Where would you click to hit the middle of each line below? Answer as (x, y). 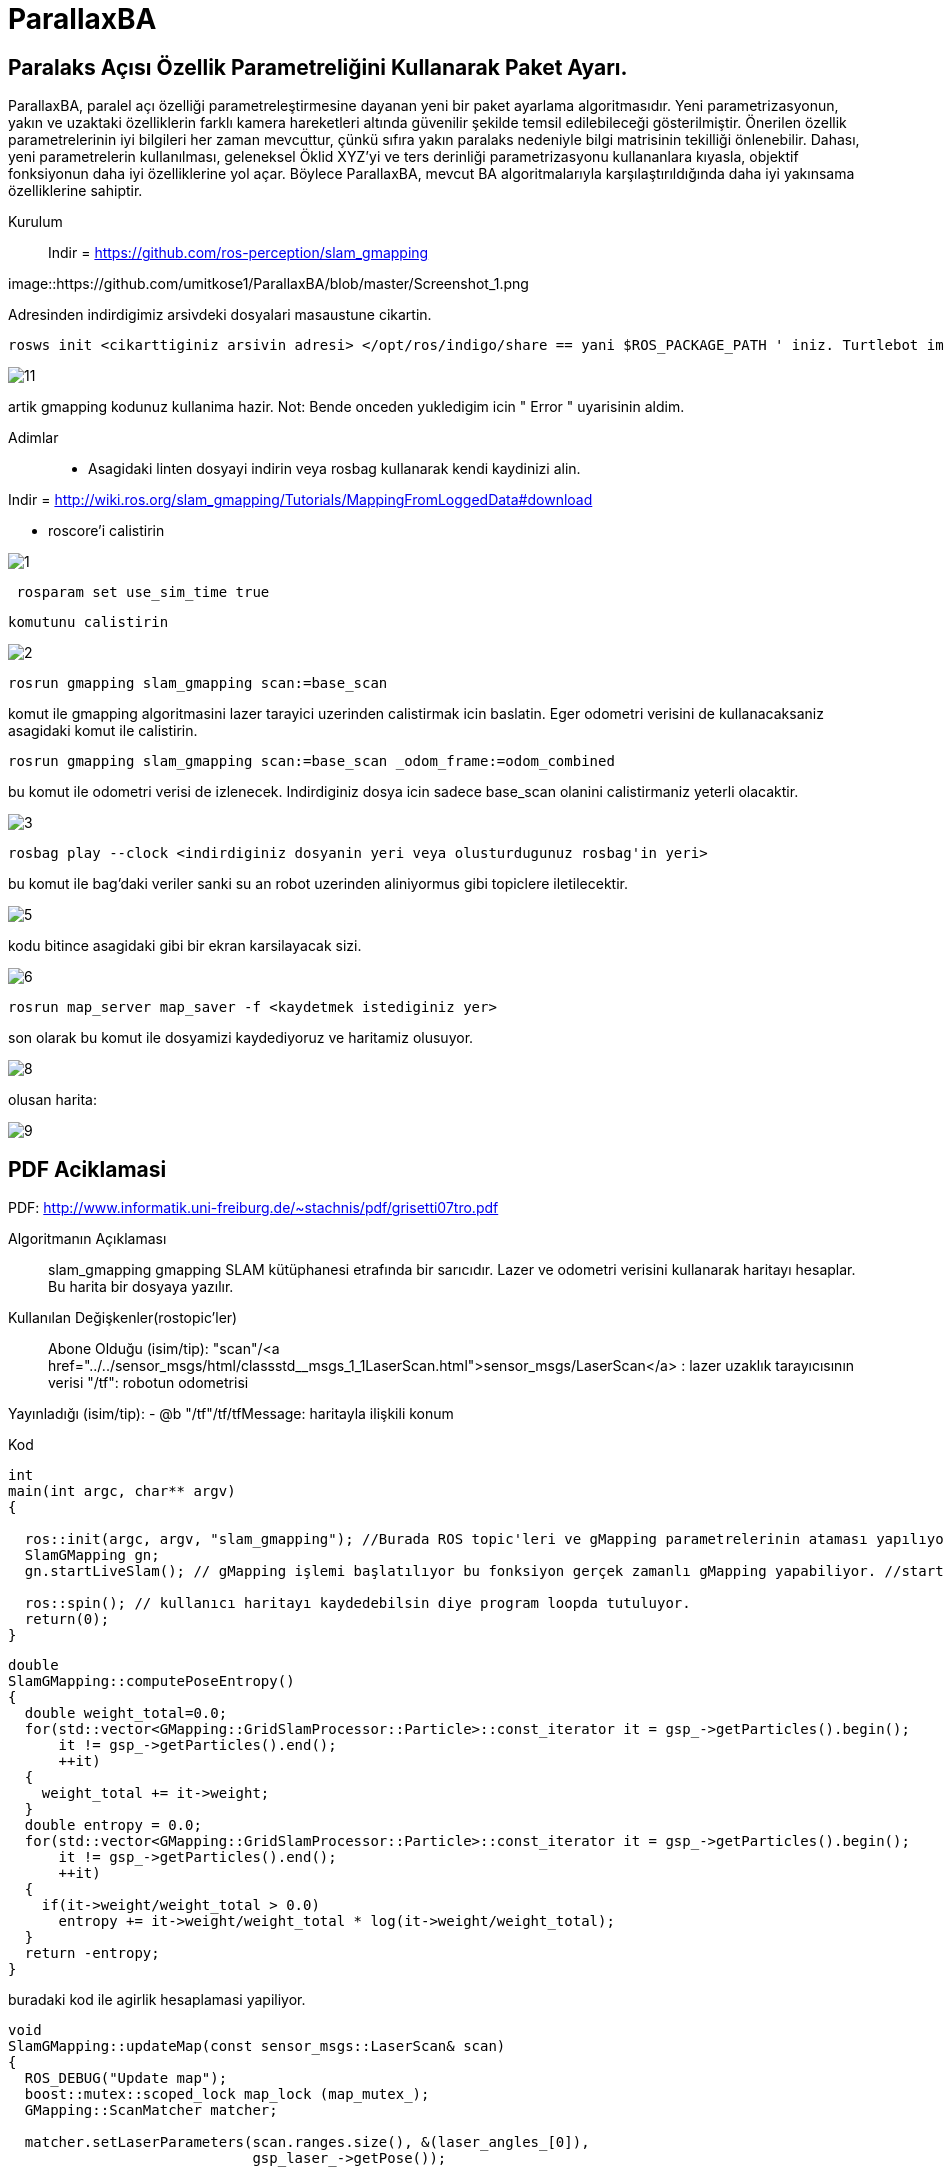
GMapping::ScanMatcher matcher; (151, 2110)
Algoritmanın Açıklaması (87, 1239)
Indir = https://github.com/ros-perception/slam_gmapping (238, 253)
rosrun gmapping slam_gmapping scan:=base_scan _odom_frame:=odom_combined (311, 761)
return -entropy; (92, 1953)
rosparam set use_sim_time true (143, 592)
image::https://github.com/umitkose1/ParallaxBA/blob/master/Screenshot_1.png (268, 284)
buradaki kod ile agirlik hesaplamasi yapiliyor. (157, 2000)
